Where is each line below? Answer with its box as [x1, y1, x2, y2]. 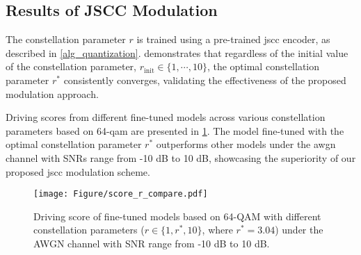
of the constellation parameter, [6, 59, 136, 74]
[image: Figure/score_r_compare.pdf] [33, 189, 208, 199]
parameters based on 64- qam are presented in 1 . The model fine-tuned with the [6, 123, 344, 138]
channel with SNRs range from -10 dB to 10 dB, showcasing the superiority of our [6, 150, 356, 165]
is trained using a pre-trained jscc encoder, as [136, 32, 330, 47]
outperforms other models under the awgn [156, 137, 336, 151]
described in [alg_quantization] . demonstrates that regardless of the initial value [6, 45, 348, 60]
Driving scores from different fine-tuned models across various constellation [6, 110, 326, 124]
